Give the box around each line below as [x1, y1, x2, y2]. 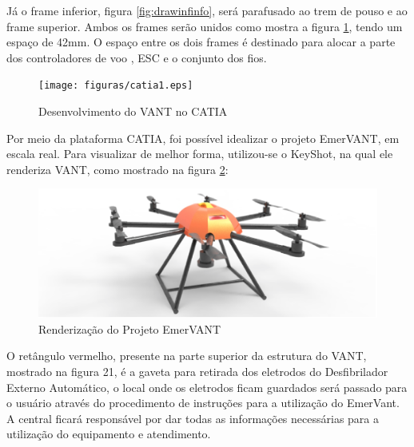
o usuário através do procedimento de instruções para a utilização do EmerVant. [6, 394, 400, 411]
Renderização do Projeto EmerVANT [38, 320, 221, 337]
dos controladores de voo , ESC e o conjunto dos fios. [6, 49, 267, 65]
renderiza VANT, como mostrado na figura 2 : [6, 160, 229, 177]
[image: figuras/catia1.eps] [38, 80, 193, 92]
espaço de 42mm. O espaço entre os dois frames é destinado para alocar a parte [6, 34, 396, 50]
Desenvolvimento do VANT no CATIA [38, 103, 228, 120]
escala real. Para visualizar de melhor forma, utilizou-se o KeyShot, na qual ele [6, 145, 393, 162]
